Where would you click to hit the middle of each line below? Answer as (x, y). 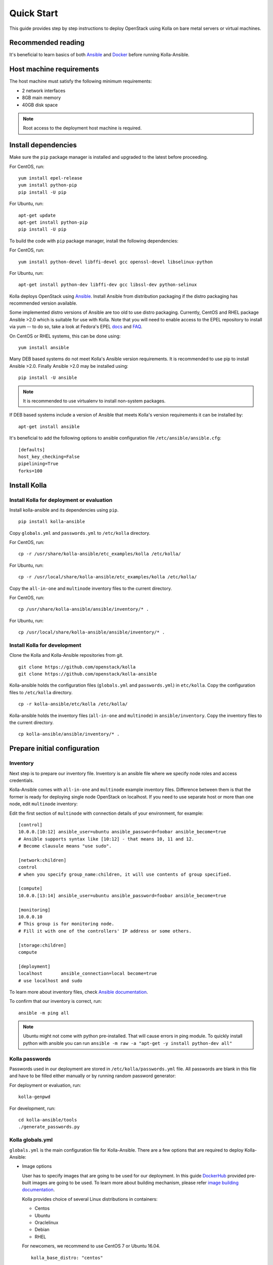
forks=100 (30, 471)
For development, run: (32, 1108)
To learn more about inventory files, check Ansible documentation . (79, 992)
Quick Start (34, 13)
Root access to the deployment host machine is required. (82, 128)
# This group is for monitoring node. (66, 924)
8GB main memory (41, 98)
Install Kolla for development (45, 645)
